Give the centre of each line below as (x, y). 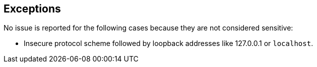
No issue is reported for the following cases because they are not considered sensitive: (148, 28)
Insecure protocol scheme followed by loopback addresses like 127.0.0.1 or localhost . (169, 43)
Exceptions (32, 9)
